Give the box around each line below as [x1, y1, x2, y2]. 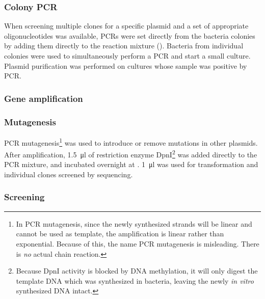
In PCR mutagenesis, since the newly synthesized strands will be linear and [16, 218, 252, 229]
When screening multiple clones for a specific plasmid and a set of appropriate [4, 20, 249, 31]
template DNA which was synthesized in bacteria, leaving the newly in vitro [16, 275, 254, 286]
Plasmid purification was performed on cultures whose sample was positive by [4, 60, 247, 71]
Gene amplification [4, 92, 83, 104]
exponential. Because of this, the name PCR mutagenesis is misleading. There [16, 238, 259, 249]
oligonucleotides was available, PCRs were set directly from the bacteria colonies [4, 30, 255, 41]
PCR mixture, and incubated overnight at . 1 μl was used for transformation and [4, 159, 258, 170]
